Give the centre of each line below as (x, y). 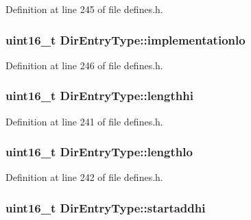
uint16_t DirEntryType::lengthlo (99, 152)
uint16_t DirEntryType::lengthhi (99, 96)
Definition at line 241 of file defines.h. (84, 121)
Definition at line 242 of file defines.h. (84, 177)
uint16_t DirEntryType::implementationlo (125, 39)
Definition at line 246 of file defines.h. (84, 65)
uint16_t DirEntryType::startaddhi (106, 207)
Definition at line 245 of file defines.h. (84, 9)
